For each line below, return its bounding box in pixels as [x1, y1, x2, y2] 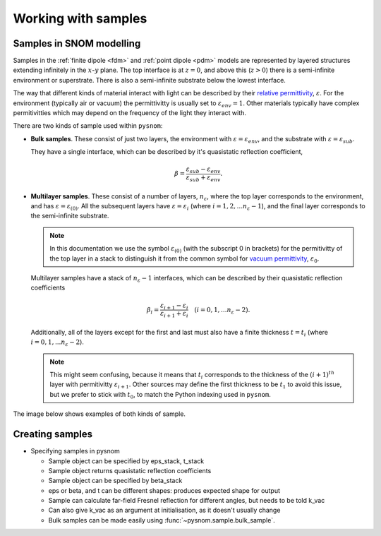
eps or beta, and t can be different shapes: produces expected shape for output [48, 486, 280, 494]
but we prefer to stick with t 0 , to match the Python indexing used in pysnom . [49, 390, 271, 400]
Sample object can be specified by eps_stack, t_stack [48, 456, 205, 465]
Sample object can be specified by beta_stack [48, 477, 183, 485]
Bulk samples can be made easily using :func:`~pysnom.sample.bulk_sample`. [48, 516, 275, 524]
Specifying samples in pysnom [30, 447, 120, 455]
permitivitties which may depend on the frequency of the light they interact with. [13, 109, 247, 117]
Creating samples [13, 428, 93, 441]
